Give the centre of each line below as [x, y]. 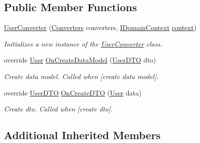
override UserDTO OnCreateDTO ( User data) [73, 92]
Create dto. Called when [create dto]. [58, 109]
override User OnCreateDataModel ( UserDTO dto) [80, 60]
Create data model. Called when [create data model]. [81, 76]
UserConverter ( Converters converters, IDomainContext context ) [100, 27]
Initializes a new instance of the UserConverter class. [83, 43]
